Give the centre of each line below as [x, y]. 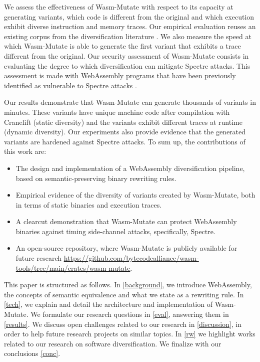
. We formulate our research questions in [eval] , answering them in [127, 314]
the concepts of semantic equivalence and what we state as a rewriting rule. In [124, 294]
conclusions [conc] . [32, 353]
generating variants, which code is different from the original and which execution [129, 16]
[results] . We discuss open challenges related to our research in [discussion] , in [123, 324]
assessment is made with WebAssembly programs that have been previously [120, 75]
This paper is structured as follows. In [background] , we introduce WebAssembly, [128, 285]
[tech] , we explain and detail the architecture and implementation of [108, 304]
